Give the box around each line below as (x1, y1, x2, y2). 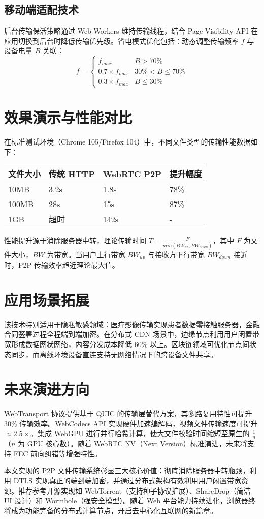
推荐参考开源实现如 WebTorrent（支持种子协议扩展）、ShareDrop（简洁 (18, 485, 251, 496)
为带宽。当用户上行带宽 (47, 249, 125, 259)
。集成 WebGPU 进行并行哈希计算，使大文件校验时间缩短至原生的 (30, 428, 250, 439)
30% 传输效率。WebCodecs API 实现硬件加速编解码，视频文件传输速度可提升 (4, 418, 258, 428)
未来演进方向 (4, 379, 90, 399)
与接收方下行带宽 (148, 249, 205, 259)
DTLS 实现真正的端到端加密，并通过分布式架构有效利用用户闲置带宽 (13, 475, 241, 486)
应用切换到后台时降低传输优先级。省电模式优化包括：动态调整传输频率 (4, 35, 239, 46)
